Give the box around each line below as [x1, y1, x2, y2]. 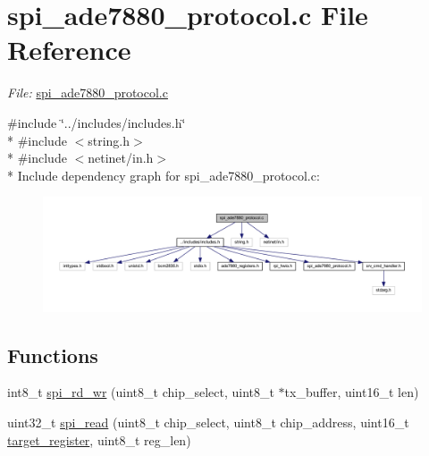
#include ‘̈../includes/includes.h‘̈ [7, 113, 186, 131]
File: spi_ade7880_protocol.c [7, 83, 168, 102]
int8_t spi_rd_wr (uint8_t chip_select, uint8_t [7, 383, 274, 401]
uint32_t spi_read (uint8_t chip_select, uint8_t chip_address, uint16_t [7, 413, 409, 432]
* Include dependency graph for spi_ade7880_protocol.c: [7, 165, 320, 184]
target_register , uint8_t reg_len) [7, 430, 191, 449]
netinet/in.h [88, 148, 154, 167]
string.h [88, 131, 130, 149]
